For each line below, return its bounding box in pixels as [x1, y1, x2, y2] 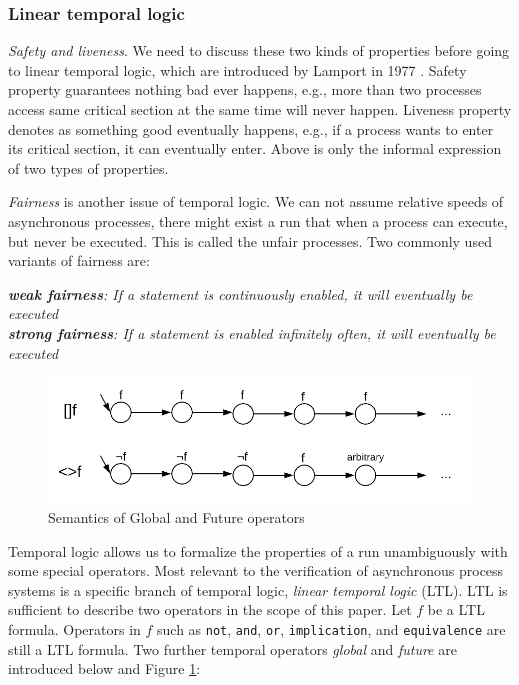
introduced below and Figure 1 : [8, 658, 201, 679]
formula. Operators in [8, 619, 141, 640]
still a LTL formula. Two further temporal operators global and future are [8, 638, 457, 659]
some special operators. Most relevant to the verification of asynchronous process [8, 560, 504, 581]
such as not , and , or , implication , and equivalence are [157, 619, 506, 640]
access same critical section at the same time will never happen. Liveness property [8, 99, 512, 119]
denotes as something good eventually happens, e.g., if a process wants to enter [8, 118, 494, 139]
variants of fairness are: [8, 250, 150, 271]
